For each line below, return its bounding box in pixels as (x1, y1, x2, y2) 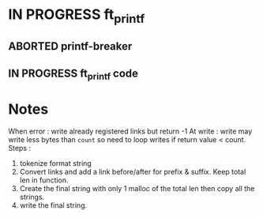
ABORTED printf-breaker (8, 39, 133, 53)
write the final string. (19, 200, 88, 210)
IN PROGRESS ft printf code (8, 66, 139, 82)
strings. (19, 192, 45, 201)
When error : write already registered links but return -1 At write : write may (8, 126, 253, 136)
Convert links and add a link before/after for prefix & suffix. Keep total (19, 167, 246, 176)
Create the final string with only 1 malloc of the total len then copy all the (19, 183, 255, 193)
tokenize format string (19, 158, 92, 167)
